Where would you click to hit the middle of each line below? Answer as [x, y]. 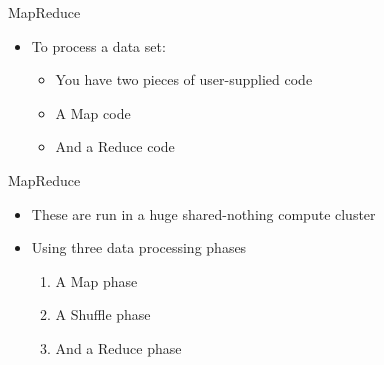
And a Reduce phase [118, 347]
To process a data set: [98, 45]
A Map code [93, 112]
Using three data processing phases [139, 247]
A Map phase [96, 280]
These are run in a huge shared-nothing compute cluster [203, 213]
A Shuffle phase [103, 314]
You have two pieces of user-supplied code [184, 79]
